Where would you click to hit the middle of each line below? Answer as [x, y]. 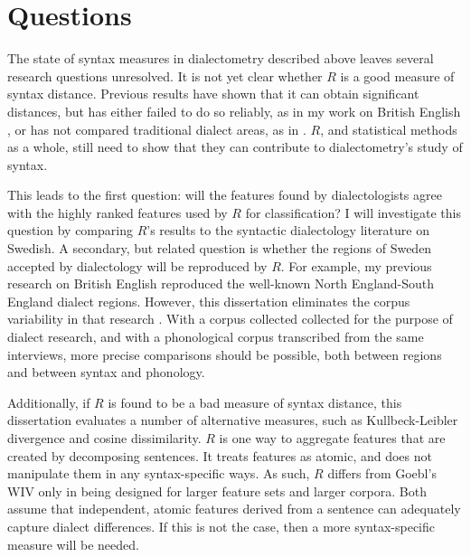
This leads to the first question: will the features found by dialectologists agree [225, 195]
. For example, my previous [356, 265]
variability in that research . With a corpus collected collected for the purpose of [230, 319]
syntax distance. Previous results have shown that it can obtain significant [213, 94]
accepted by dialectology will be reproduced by [137, 265]
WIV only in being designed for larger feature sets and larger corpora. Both [217, 491]
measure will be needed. [73, 544]
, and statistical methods [389, 129]
